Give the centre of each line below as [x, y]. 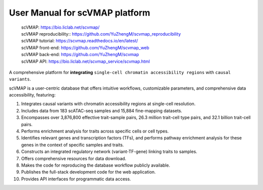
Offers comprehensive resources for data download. [74, 158]
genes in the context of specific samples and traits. [73, 145]
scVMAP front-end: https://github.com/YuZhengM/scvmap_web [85, 47]
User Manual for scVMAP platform [80, 13]
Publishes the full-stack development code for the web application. [88, 172]
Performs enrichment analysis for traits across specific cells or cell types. [95, 131]
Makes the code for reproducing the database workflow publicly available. [96, 165]
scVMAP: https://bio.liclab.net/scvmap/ [60, 27]
